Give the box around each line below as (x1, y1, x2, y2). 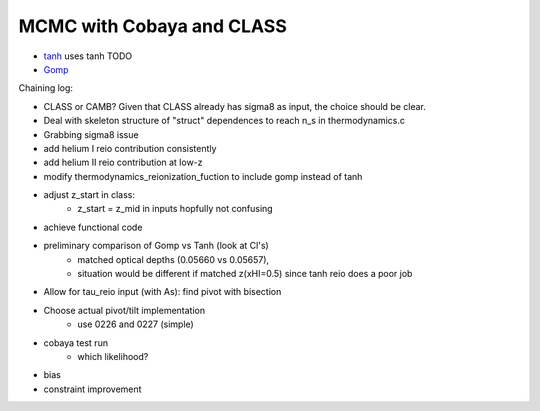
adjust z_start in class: (43, 189, 135, 201)
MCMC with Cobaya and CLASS (18, 15, 287, 37)
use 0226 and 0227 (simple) (77, 318, 194, 330)
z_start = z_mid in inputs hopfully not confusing (77, 203, 274, 215)
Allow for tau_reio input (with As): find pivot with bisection (43, 286, 282, 298)
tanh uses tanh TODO (43, 50, 133, 62)
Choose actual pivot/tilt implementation (43, 304, 205, 316)
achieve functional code (43, 221, 143, 233)
